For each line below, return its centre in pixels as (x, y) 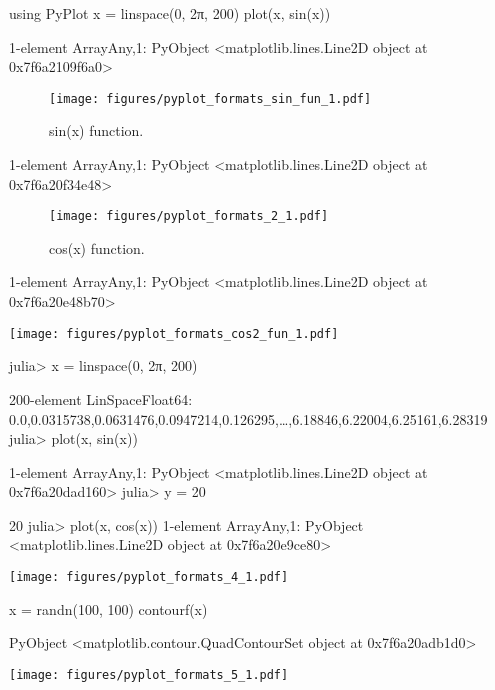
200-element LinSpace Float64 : (101, 398)
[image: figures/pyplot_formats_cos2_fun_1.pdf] (174, 333)
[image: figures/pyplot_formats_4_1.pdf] (149, 577)
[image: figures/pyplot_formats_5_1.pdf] (149, 674)
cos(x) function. (97, 247)
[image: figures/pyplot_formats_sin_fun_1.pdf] (210, 98)
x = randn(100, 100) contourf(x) (108, 608)
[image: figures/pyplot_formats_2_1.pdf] (189, 216)
